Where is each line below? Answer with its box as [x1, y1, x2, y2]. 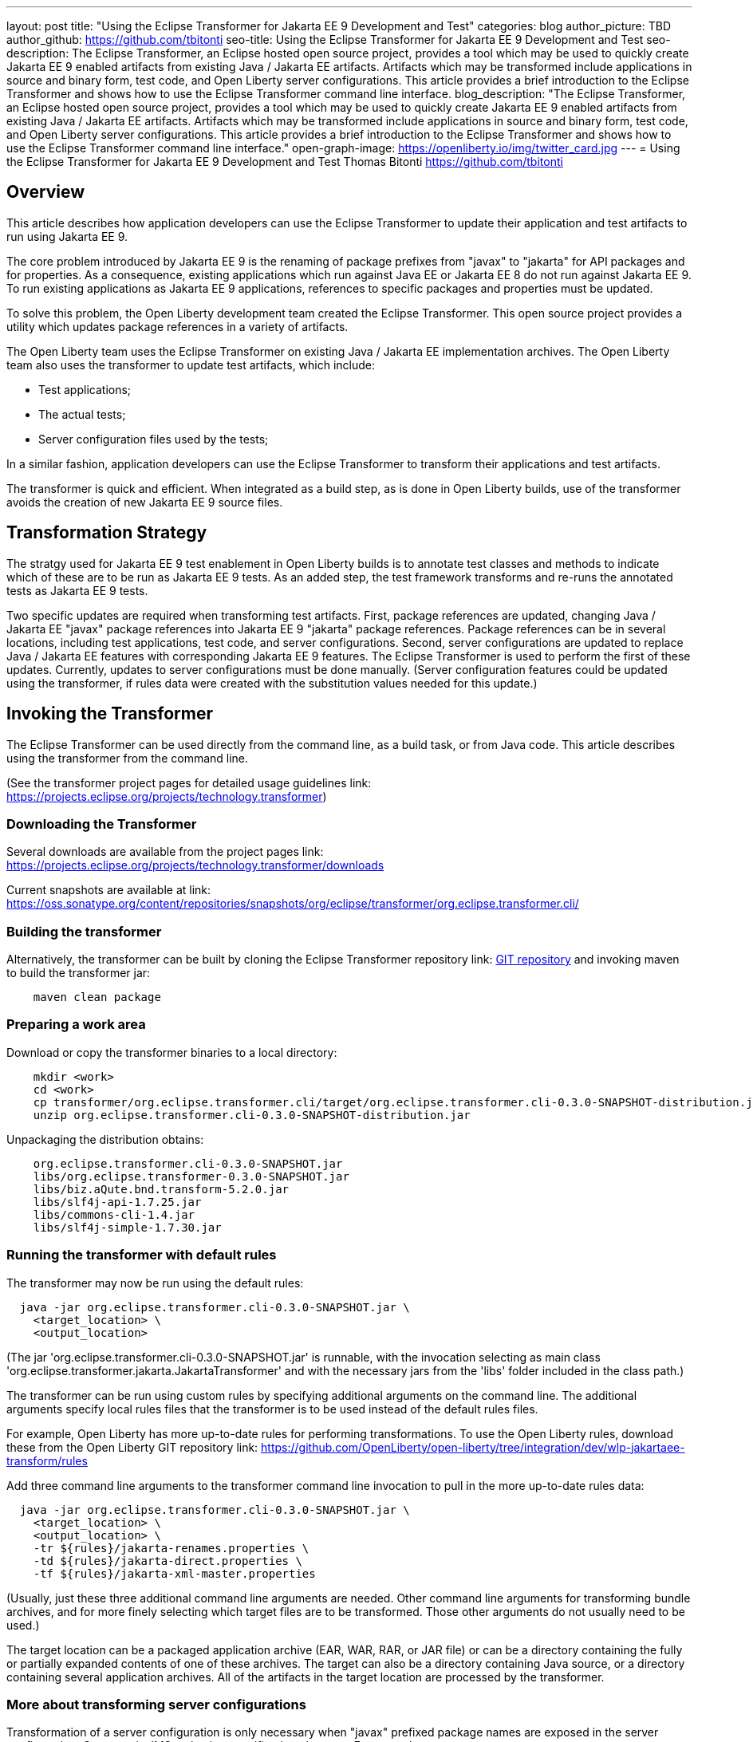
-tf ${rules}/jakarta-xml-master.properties [33, 1567, 316, 1580]
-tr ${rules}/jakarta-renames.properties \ [33, 1541, 309, 1555]
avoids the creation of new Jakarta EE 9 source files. [6, 495, 283, 509]
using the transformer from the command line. [6, 751, 249, 765]
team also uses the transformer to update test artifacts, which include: [6, 357, 376, 372]
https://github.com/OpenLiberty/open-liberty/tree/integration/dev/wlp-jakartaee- [261, 1440, 685, 1454]
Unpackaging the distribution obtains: [6, 1132, 204, 1146]
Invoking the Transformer [6, 703, 214, 724]
